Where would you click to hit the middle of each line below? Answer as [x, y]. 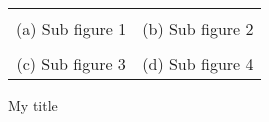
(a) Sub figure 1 [71, 28]
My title [33, 105]
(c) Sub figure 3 [71, 63]
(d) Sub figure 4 [198, 63]
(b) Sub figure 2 [198, 28]
